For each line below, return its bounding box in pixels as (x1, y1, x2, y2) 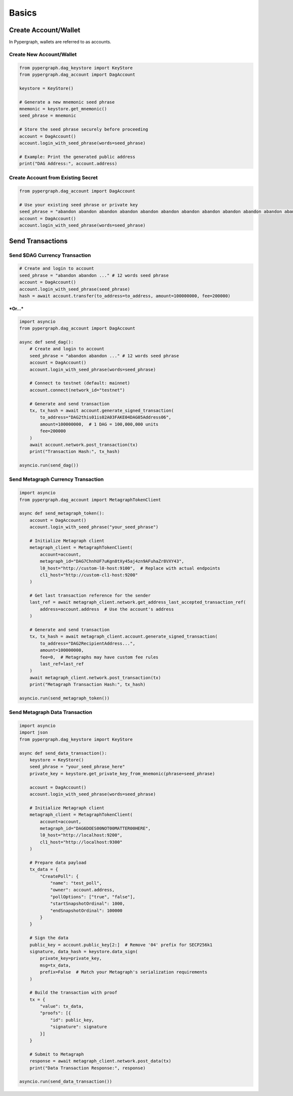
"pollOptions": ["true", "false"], (50, 894, 135, 899)
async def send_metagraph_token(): (19, 511, 105, 516)
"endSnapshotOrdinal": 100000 (50, 908, 123, 913)
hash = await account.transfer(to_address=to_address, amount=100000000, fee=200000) (19, 293, 230, 298)
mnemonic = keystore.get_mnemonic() (19, 106, 107, 112)
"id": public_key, (50, 1017, 95, 1023)
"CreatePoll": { (40, 873, 79, 879)
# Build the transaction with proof (29, 990, 117, 995)
